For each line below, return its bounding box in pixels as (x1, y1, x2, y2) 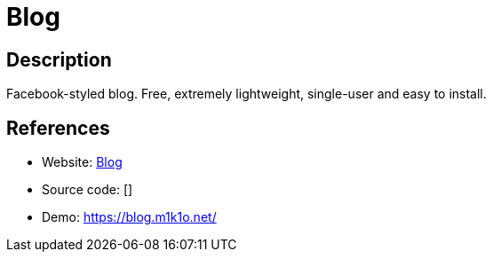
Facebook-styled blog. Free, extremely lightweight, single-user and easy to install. (6, 86, 487, 102)
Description (6, 48, 112, 71)
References (6, 116, 110, 139)
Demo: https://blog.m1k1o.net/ (42, 209, 217, 225)
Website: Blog (42, 154, 123, 170)
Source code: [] (42, 182, 133, 198)
